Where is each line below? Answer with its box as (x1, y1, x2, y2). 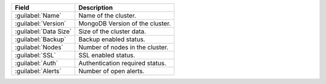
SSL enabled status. (78, 51, 135, 59)
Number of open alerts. (78, 67, 145, 75)
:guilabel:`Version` (14, 19, 66, 27)
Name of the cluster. (78, 11, 136, 19)
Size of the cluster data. (78, 27, 146, 36)
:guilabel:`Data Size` (14, 27, 72, 36)
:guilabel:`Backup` (14, 35, 66, 44)
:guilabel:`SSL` (14, 51, 56, 59)
